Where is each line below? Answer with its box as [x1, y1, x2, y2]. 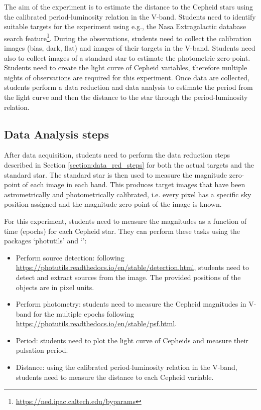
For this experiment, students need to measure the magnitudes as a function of [4, 215, 246, 226]
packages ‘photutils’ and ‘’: [4, 235, 87, 246]
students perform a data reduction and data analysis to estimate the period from [4, 82, 253, 92]
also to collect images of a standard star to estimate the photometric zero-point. [4, 52, 250, 63]
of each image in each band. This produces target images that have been [22, 179, 245, 190]
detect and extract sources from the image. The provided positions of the [16, 271, 241, 282]
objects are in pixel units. [16, 282, 94, 292]
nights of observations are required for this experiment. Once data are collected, [4, 72, 250, 82]
